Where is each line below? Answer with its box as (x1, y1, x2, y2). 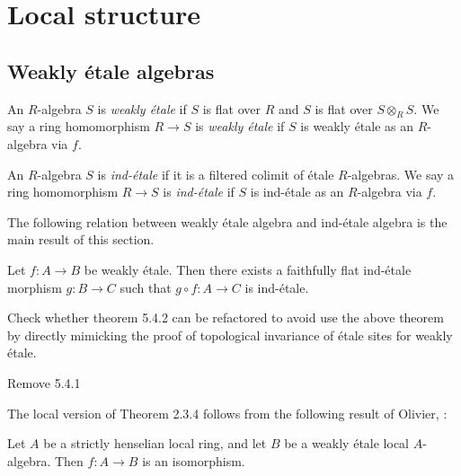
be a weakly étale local (284, 434, 409, 453)
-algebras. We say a (347, 164, 455, 183)
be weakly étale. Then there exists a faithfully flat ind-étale (84, 260, 412, 278)
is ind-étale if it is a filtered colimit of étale (97, 164, 334, 183)
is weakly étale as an (300, 117, 414, 136)
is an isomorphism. (142, 451, 245, 470)
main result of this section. (7, 230, 155, 249)
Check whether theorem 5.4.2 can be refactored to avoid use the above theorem (7, 308, 444, 327)
